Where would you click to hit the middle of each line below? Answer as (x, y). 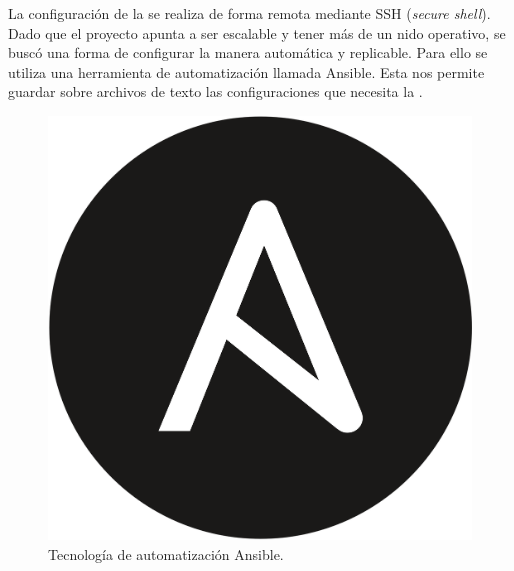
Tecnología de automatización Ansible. (166, 553)
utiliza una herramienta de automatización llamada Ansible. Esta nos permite (246, 71)
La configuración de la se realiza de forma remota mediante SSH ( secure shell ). (249, 13)
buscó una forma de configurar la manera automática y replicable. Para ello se (248, 52)
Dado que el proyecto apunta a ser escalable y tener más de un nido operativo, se (257, 32)
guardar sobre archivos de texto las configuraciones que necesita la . (215, 91)
